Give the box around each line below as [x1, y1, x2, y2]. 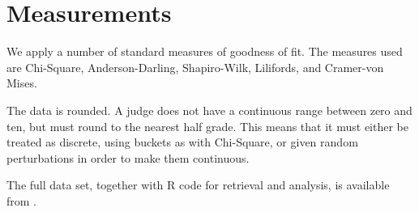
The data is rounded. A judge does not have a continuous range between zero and [6, 101, 413, 118]
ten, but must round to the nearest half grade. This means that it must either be [6, 117, 408, 134]
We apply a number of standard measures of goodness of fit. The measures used [6, 43, 403, 60]
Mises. [6, 74, 37, 91]
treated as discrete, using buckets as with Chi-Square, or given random [6, 134, 358, 151]
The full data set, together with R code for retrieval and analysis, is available [6, 176, 390, 193]
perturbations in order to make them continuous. [6, 149, 250, 166]
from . [6, 192, 37, 209]
